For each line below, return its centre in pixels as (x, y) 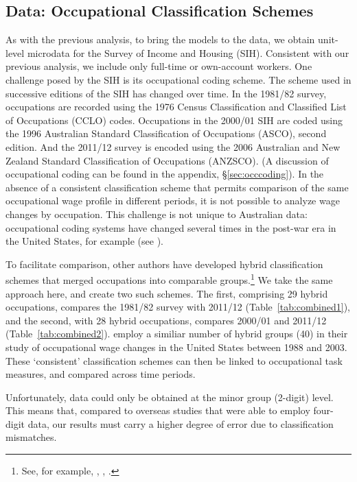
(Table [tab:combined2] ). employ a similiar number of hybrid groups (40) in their (177, 334)
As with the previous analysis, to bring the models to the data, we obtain (160, 39)
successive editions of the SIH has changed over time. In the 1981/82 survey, (166, 93)
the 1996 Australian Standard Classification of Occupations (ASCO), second (166, 133)
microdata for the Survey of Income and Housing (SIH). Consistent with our (188, 52)
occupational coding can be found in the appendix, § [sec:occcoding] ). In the (165, 174)
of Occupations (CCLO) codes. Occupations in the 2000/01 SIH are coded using (174, 120)
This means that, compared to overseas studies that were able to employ (158, 410)
